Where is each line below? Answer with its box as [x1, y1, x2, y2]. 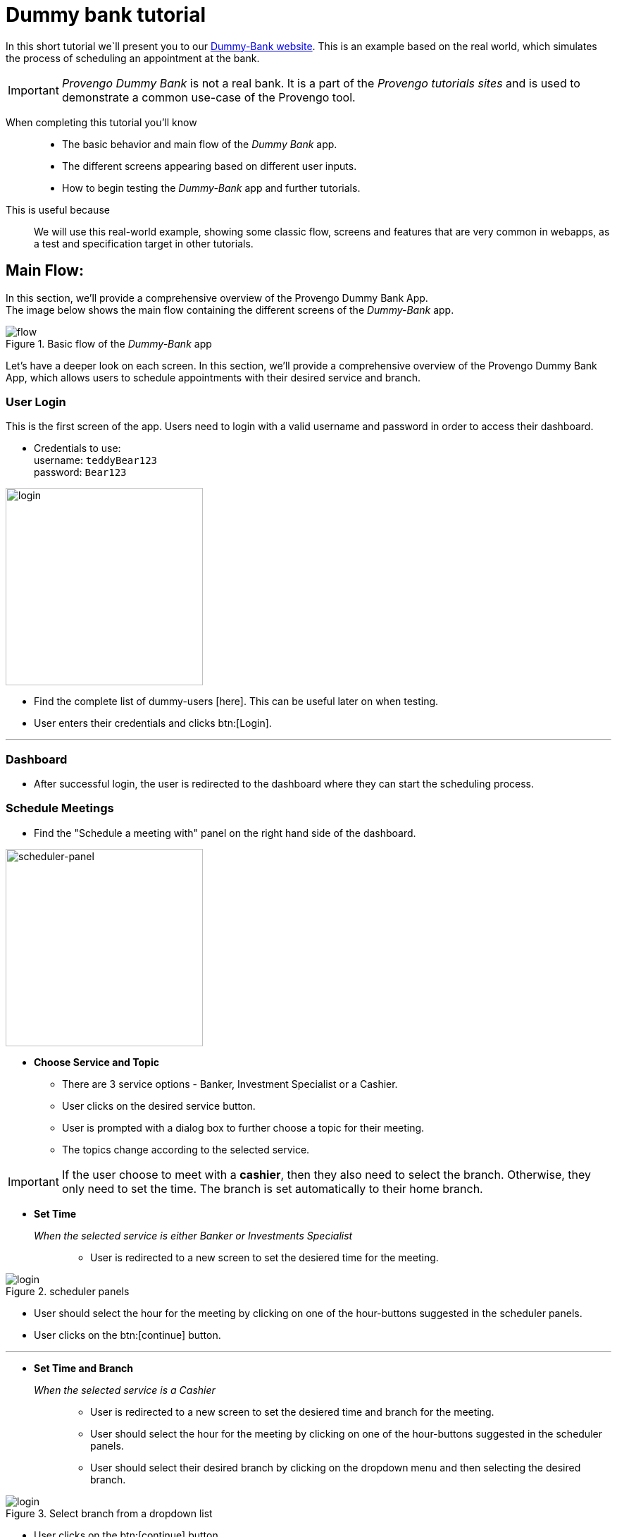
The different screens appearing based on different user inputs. [62, 159, 357, 172]
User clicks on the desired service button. [62, 1099, 256, 1112]
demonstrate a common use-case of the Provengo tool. [61, 90, 356, 104]
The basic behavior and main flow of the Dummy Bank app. [62, 137, 337, 150]
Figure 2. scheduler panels [6, 1285, 130, 1297]
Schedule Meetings [6, 801, 114, 816]
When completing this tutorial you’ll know [6, 116, 197, 128]
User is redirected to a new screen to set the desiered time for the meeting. [90, 1251, 439, 1263]
